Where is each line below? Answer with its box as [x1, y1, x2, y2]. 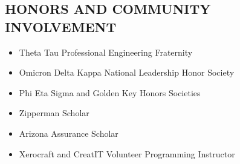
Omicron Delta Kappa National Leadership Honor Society [19, 66, 235, 79]
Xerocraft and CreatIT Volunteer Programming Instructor [19, 147, 235, 160]
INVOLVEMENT [5, 17, 117, 36]
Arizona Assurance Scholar [19, 126, 118, 139]
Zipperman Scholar [19, 107, 89, 119]
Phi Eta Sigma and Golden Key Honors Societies [19, 86, 201, 99]
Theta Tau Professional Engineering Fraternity [19, 45, 193, 58]
